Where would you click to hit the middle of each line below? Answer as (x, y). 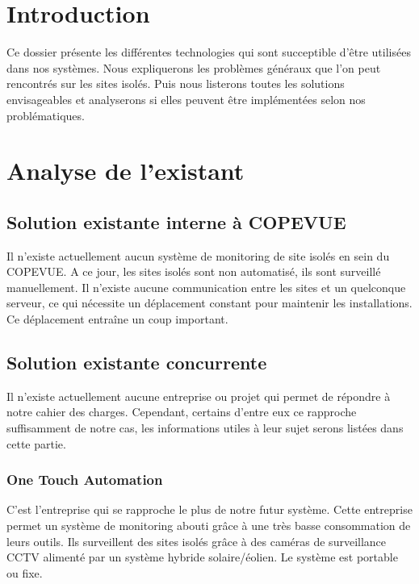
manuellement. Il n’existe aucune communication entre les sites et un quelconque (206, 287)
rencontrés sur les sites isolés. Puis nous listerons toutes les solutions (176, 83)
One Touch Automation (85, 480)
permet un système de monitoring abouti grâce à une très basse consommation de (209, 526)
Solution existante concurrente (137, 363)
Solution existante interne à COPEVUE (176, 221)
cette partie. (36, 443)
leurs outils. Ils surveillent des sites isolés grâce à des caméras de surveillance (197, 541)
